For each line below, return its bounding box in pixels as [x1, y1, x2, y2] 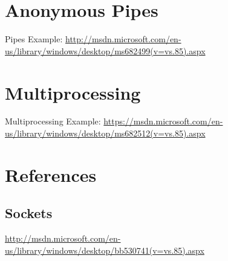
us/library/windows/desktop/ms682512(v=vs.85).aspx [5, 127, 206, 140]
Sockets [5, 204, 53, 222]
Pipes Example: [5, 33, 63, 45]
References [5, 162, 97, 187]
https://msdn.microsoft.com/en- [103, 115, 223, 127]
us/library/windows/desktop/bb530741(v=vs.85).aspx [5, 243, 204, 256]
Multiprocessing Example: [5, 115, 101, 127]
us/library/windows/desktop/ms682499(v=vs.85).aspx [5, 44, 206, 57]
